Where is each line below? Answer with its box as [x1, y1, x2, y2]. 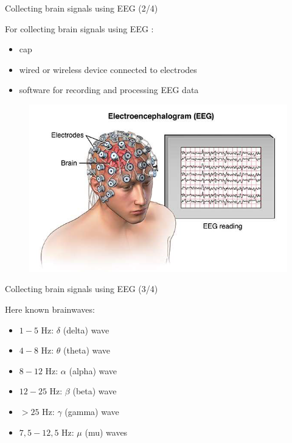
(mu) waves [85, 425, 128, 438]
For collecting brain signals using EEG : [5, 22, 154, 35]
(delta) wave [63, 323, 109, 336]
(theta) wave [63, 344, 111, 357]
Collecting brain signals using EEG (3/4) [5, 282, 158, 295]
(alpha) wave [69, 364, 117, 377]
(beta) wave [72, 385, 117, 397]
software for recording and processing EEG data [19, 83, 199, 96]
